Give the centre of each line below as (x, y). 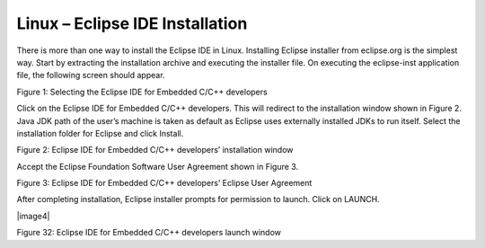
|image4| (33, 216)
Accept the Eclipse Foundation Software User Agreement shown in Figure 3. (158, 166)
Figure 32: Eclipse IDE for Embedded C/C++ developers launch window (149, 233)
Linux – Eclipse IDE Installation (132, 23)
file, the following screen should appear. (91, 75)
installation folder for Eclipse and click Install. (100, 133)
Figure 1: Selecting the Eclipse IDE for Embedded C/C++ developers (142, 92)
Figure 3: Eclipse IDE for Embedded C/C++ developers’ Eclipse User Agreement (164, 183)
